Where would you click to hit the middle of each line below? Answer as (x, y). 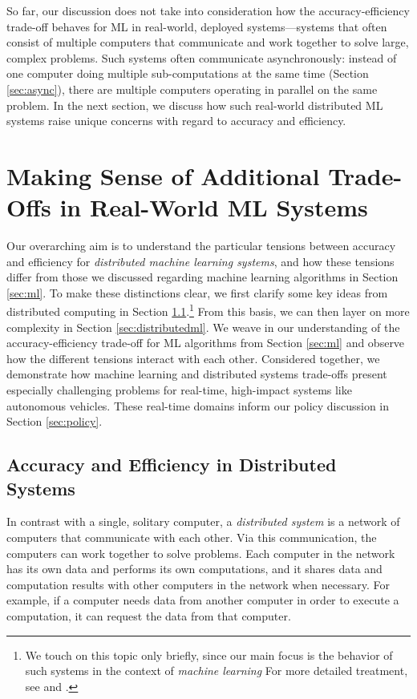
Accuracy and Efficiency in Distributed (172, 465)
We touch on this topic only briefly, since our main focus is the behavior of (209, 655)
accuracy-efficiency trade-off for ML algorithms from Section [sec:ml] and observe (206, 343)
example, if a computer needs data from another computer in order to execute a (203, 600)
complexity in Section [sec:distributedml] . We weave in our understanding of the (203, 327)
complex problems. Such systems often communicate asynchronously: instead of (202, 57)
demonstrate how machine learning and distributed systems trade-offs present (197, 374)
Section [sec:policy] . (55, 421)
